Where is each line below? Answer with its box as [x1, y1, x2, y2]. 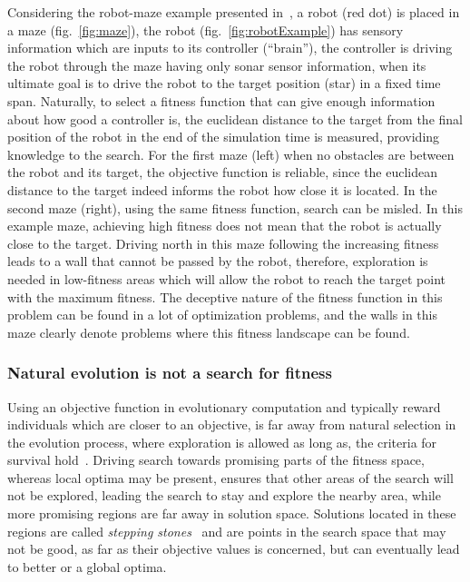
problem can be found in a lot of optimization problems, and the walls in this [7, 305, 438, 324]
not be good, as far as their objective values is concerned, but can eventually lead [7, 539, 460, 558]
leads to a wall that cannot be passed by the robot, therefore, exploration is [7, 252, 428, 271]
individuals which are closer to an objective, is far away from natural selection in [7, 415, 456, 434]
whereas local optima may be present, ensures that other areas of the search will [7, 468, 454, 487]
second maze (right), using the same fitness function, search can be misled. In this [7, 198, 463, 217]
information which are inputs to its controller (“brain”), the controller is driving [7, 38, 453, 57]
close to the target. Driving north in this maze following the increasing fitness [7, 233, 439, 252]
